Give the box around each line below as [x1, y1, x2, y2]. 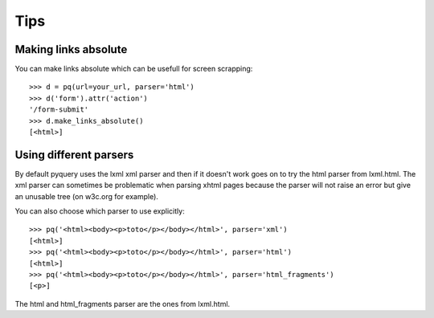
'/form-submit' [29, 105, 89, 114]
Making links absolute [14, 43, 128, 56]
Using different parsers [14, 148, 134, 161]
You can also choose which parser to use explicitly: [14, 206, 185, 216]
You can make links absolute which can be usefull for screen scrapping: [14, 64, 253, 74]
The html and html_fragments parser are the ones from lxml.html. [14, 299, 231, 308]
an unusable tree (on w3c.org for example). [14, 191, 158, 201]
